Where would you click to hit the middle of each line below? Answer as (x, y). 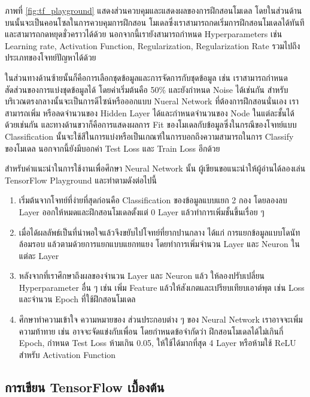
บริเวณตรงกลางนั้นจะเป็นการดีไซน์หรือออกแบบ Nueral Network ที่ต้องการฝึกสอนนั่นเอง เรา (152, 101)
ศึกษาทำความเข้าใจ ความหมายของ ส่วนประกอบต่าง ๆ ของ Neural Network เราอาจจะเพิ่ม (161, 319)
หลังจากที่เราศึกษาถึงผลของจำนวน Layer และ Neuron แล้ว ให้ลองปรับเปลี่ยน (142, 276)
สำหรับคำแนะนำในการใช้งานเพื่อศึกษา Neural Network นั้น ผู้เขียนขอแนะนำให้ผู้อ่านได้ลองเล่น (155, 168)
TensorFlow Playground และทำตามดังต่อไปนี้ (81, 180)
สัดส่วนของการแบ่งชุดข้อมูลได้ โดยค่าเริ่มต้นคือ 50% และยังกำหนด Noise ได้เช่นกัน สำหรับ (147, 89)
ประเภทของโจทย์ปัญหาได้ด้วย (51, 57)
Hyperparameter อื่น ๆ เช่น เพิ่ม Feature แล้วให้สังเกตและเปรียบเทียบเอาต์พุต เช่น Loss (162, 287)
